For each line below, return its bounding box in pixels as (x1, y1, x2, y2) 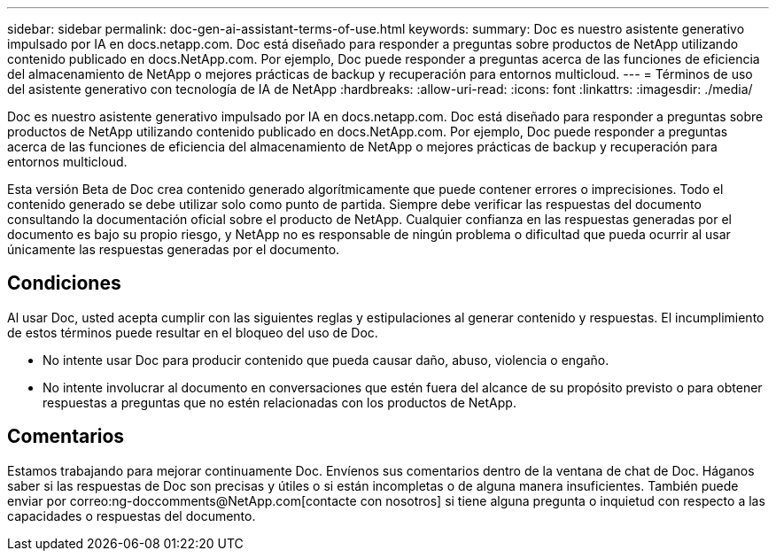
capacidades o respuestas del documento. (7, 508, 256, 523)
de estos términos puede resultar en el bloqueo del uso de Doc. (7, 324, 378, 340)
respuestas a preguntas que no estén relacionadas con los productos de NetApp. (43, 394, 516, 410)
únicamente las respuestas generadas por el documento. (7, 242, 340, 257)
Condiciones (7, 272, 121, 295)
